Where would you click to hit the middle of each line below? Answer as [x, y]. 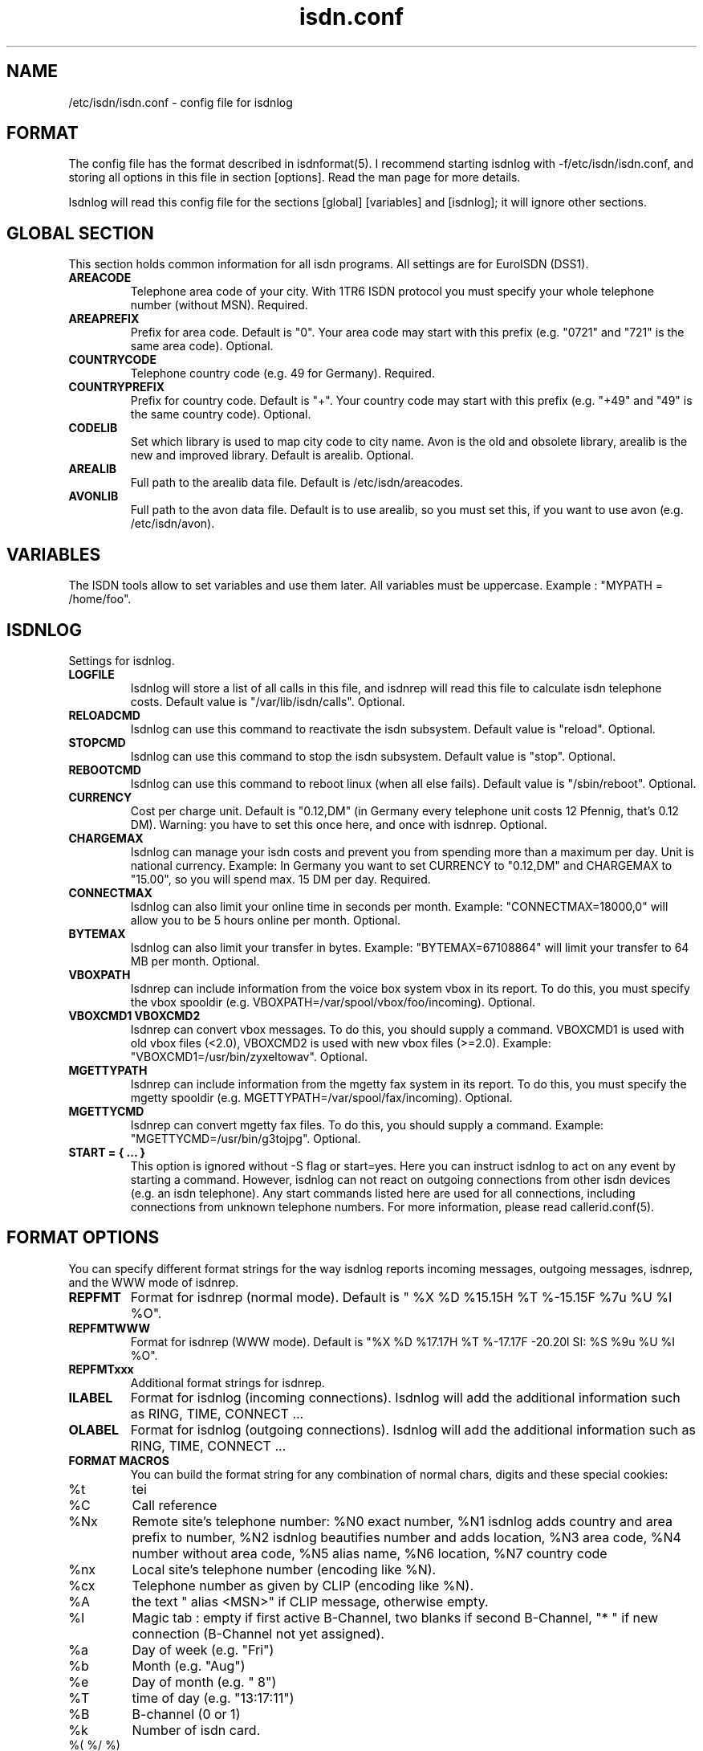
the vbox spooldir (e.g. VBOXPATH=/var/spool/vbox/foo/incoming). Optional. [333, 1002]
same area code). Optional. [202, 346]
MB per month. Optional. [195, 961]
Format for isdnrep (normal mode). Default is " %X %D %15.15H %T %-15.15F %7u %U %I [401, 1297]
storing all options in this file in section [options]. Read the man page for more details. [295, 178]
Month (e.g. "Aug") [189, 1665]
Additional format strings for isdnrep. [228, 1382]
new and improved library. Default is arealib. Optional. [272, 455]
